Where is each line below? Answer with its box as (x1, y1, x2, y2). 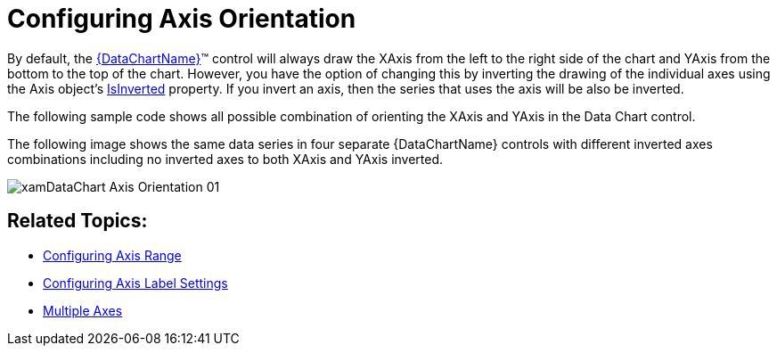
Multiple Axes (43, 302, 123, 318)
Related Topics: (7, 209, 148, 233)
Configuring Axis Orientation (7, 4, 356, 34)
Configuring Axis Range (43, 247, 182, 263)
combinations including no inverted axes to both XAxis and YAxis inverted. (7, 151, 444, 167)
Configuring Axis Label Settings (43, 275, 228, 291)
